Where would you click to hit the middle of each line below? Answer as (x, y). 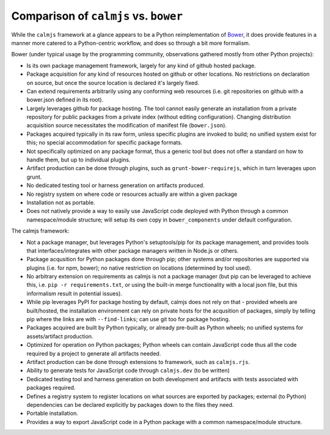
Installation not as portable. (61, 203)
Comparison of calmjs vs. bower (97, 16)
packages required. (51, 388)
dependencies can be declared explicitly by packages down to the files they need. (130, 404)
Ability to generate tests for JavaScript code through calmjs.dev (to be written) (128, 371)
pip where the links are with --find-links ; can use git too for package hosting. (128, 319)
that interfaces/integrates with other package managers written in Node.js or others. (133, 250)
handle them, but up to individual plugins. (79, 160)
